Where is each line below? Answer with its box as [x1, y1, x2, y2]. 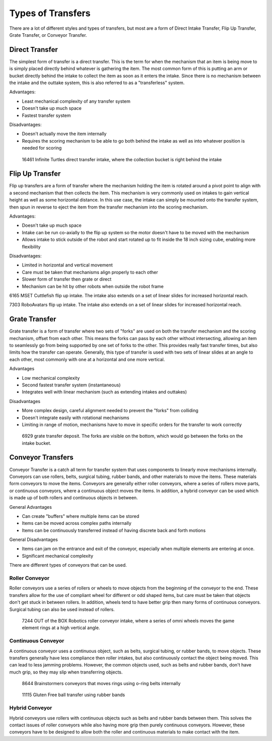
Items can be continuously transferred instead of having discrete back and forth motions [22, 527, 206, 533]
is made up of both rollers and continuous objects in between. [9, 495, 138, 501]
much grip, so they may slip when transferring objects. [9, 669, 123, 675]
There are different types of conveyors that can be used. [9, 562, 127, 568]
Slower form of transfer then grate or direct [22, 276, 112, 282]
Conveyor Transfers [9, 453, 74, 462]
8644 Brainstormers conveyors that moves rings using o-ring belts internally [22, 681, 181, 687]
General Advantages [9, 504, 52, 510]
